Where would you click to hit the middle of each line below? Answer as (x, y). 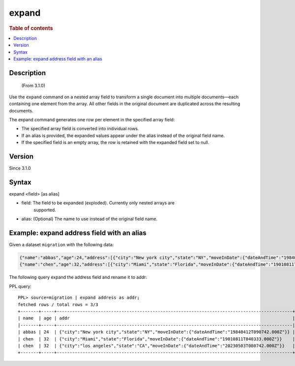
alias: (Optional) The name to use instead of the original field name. (89, 219)
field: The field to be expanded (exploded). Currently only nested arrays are (98, 203)
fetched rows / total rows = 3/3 (58, 304)
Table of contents (31, 28)
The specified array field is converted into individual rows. (80, 129)
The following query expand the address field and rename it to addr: (78, 277)
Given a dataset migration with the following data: (61, 245)
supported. (45, 210)
